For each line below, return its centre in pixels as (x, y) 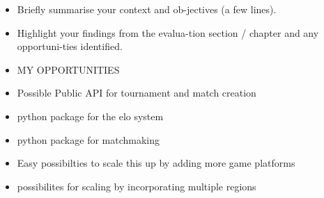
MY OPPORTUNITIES (68, 69)
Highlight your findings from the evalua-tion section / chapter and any (168, 32)
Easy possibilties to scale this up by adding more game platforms (156, 163)
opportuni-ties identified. (70, 46)
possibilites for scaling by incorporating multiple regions (137, 186)
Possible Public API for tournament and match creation (137, 93)
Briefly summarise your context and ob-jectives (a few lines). (147, 9)
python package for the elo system (90, 116)
